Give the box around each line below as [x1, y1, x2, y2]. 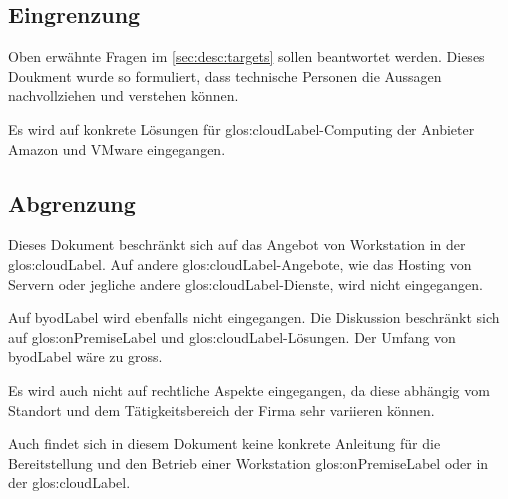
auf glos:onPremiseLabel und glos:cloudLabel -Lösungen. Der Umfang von [8, 326, 456, 347]
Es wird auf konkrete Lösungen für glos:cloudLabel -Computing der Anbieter [8, 118, 475, 139]
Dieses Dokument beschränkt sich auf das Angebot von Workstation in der [8, 234, 466, 255]
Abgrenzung [8, 187, 136, 218]
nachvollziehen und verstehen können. [8, 85, 239, 106]
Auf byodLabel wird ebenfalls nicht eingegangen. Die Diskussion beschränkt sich [8, 307, 500, 328]
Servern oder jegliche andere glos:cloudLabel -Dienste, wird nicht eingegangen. [8, 273, 483, 294]
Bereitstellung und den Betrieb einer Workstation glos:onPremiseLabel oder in [8, 452, 489, 473]
